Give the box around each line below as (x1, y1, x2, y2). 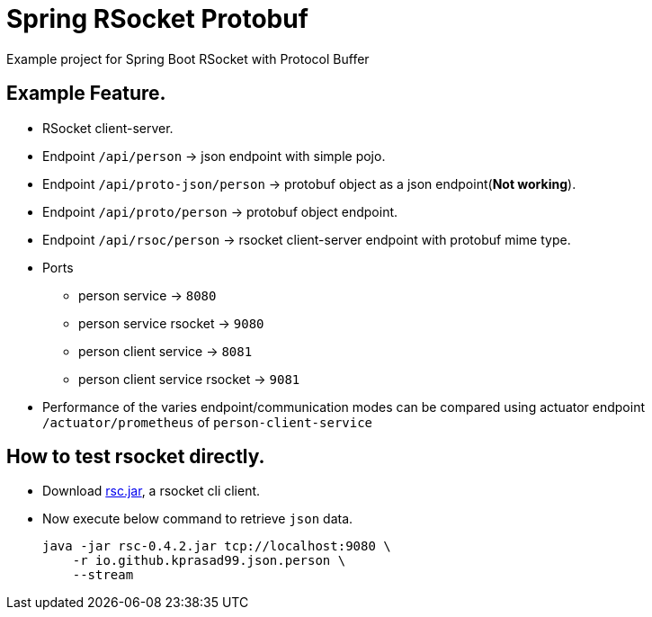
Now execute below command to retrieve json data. (42, 511, 353, 527)
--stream (72, 568, 134, 583)
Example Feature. (6, 82, 166, 105)
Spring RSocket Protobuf (6, 4, 308, 34)
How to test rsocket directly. (6, 445, 265, 469)
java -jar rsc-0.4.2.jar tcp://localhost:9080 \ (42, 539, 391, 554)
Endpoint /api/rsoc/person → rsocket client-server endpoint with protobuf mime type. (42, 231, 571, 247)
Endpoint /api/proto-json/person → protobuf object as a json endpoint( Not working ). (42, 175, 576, 192)
